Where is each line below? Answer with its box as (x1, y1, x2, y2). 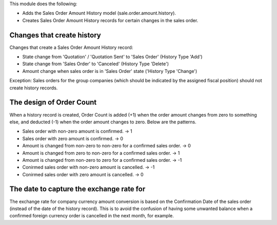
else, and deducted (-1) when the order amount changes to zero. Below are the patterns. (9, 119, 197, 125)
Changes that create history (9, 31, 101, 40)
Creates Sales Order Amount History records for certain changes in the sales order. (22, 17, 199, 23)
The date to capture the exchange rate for (9, 185, 146, 194)
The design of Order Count (9, 98, 97, 107)
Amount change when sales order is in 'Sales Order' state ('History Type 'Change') (22, 68, 197, 74)
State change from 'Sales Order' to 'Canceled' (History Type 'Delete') (22, 61, 169, 67)
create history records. (9, 85, 58, 91)
